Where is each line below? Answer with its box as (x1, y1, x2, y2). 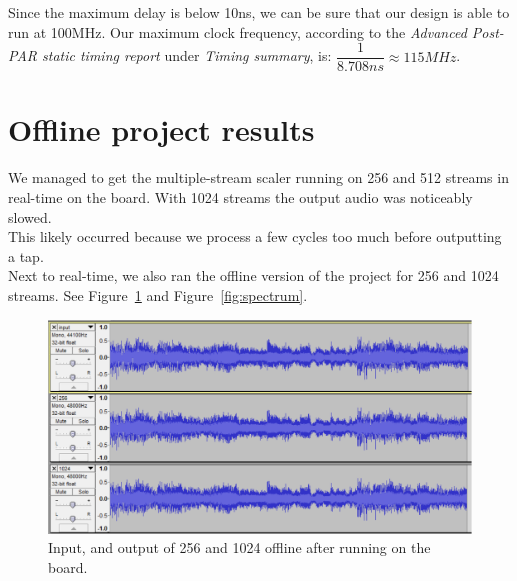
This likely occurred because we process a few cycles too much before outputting (8, 226, 502, 247)
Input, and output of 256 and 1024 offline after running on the (48, 537, 431, 558)
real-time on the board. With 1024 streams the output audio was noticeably (8, 186, 473, 207)
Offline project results (8, 109, 315, 150)
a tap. (8, 245, 44, 266)
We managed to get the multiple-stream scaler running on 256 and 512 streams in (8, 167, 509, 188)
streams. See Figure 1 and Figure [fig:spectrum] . (8, 284, 308, 305)
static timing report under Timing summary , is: (42, 45, 332, 66)
